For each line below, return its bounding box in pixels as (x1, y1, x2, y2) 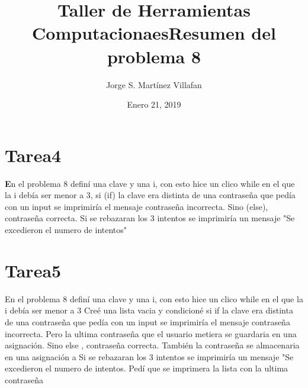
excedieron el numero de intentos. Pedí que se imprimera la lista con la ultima (5, 362, 288, 374)
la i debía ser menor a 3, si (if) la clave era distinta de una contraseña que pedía (5, 189, 296, 201)
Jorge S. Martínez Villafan (106, 78, 202, 90)
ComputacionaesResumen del (32, 21, 276, 45)
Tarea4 (5, 143, 62, 167)
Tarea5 (5, 258, 62, 282)
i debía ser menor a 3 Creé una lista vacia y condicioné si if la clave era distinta (5, 304, 293, 316)
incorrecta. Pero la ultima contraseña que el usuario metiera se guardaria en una (5, 327, 297, 339)
